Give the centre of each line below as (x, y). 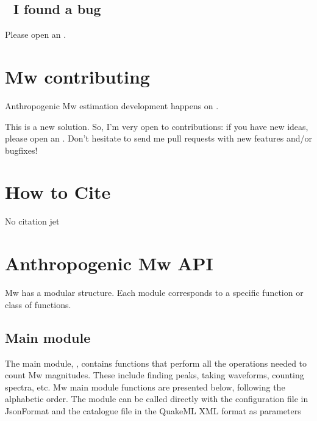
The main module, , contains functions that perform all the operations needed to (156, 363)
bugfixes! (21, 150)
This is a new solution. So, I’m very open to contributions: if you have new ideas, (157, 126)
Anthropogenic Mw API (109, 263)
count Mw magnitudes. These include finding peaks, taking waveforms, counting (155, 375)
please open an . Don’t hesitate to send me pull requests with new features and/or (158, 138)
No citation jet (32, 221)
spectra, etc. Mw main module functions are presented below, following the (145, 387)
